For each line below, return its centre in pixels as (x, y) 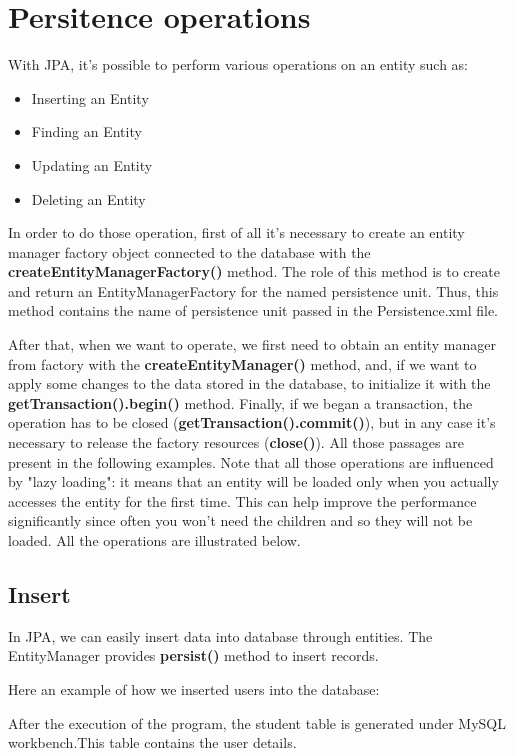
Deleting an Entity (88, 198)
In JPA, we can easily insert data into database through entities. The (220, 635)
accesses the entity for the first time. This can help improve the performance (242, 500)
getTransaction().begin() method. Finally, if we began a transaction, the (240, 402)
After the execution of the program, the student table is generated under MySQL (257, 722)
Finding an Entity (86, 131)
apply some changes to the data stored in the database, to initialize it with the (249, 383)
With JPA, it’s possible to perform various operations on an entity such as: (238, 64)
